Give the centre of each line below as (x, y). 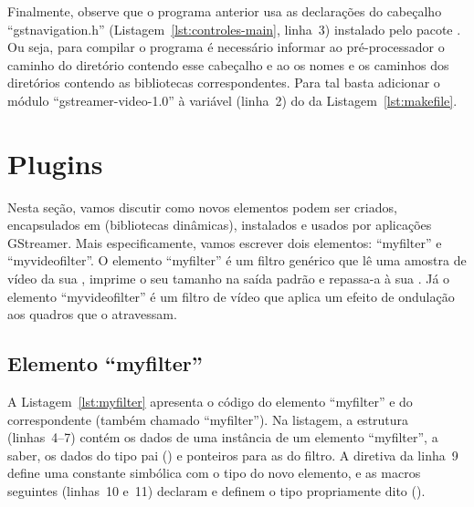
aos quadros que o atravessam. (92, 314)
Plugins (55, 163)
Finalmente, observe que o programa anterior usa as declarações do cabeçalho (225, 11)
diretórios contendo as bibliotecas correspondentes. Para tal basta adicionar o (224, 83)
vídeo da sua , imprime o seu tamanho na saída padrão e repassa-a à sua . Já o (229, 279)
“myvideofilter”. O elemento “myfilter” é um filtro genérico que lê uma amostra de (237, 260)
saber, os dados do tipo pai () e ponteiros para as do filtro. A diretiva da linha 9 (233, 455)
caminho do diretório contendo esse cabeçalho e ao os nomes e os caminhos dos (228, 64)
